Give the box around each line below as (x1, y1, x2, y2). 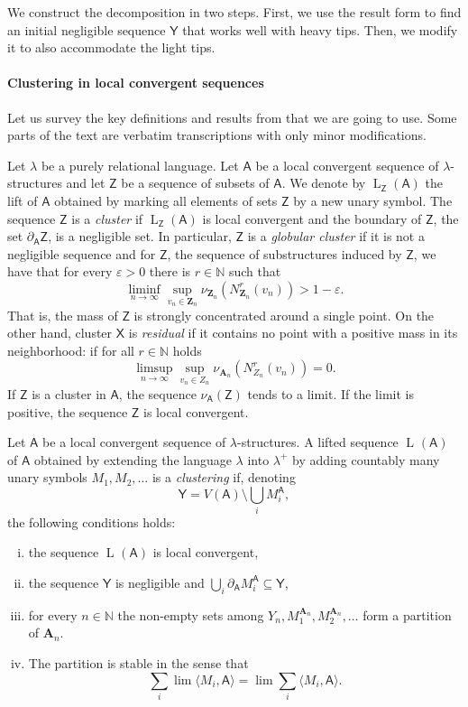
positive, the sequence (7, 402, 128, 421)
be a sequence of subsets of (121, 173, 270, 192)
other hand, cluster (7, 323, 113, 342)
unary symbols (7, 468, 87, 487)
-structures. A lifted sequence (237, 433, 399, 451)
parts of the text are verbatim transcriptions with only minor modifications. (7, 126, 427, 144)
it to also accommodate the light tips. (7, 38, 216, 57)
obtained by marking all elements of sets (54, 191, 278, 209)
